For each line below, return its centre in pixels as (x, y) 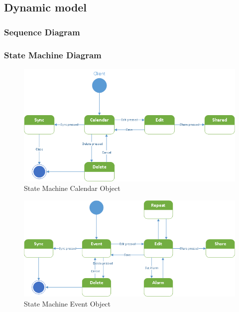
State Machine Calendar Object (72, 188)
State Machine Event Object (67, 303)
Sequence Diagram (42, 32)
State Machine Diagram (53, 55)
